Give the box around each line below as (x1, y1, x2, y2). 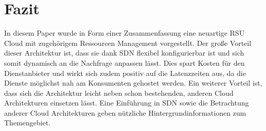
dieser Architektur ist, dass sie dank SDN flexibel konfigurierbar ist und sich (4, 47, 244, 58)
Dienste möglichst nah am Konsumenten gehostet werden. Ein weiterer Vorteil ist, (4, 77, 262, 88)
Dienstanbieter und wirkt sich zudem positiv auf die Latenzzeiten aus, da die (4, 67, 246, 78)
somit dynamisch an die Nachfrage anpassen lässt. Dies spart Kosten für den (4, 57, 245, 68)
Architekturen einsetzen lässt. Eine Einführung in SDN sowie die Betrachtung (4, 97, 249, 108)
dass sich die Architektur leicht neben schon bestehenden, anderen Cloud (4, 87, 234, 98)
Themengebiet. (4, 117, 51, 128)
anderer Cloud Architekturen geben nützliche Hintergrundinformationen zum (4, 107, 246, 118)
